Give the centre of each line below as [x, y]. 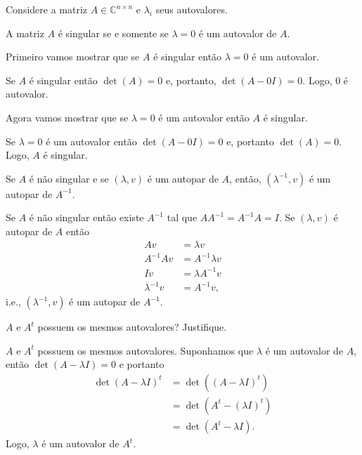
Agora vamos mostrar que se [67, 117]
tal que [182, 217]
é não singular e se [69, 178]
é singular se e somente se [113, 33]
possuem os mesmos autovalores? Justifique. [132, 327]
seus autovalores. [192, 9]
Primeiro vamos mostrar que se [73, 57]
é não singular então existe [86, 217]
